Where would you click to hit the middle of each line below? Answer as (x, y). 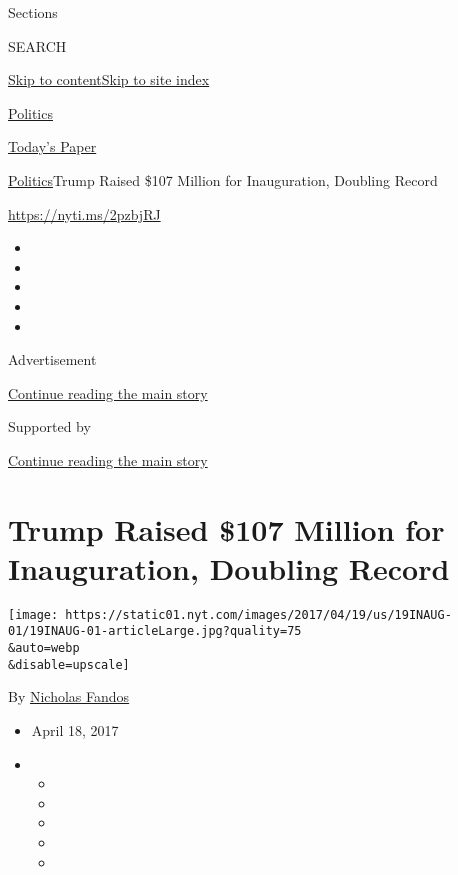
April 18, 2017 (75, 730)
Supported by (49, 426)
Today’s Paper (52, 146)
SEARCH (37, 45)
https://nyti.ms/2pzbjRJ (84, 213)
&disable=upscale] (69, 664)
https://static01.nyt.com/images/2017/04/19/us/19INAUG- (258, 614)
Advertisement (52, 359)
